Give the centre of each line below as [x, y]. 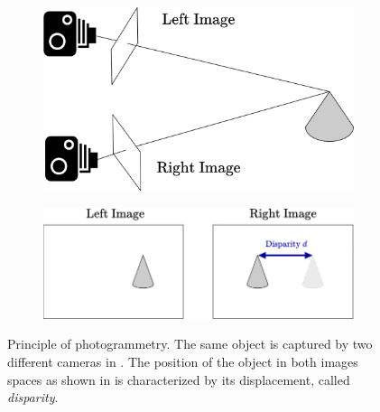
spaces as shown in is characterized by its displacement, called [179, 379]
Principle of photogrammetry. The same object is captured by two [190, 344]
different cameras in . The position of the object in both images [183, 361]
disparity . [33, 397]
